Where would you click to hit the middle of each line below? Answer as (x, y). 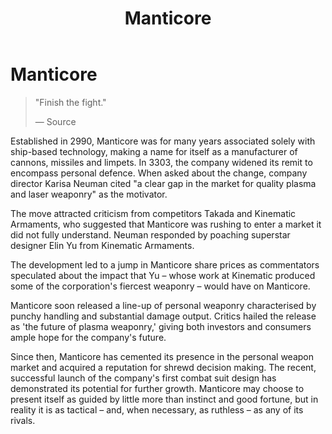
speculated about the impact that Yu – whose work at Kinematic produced (163, 275)
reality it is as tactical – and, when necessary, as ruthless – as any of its (157, 409)
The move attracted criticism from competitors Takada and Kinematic (153, 213)
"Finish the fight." (70, 102)
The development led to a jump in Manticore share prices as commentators (165, 264)
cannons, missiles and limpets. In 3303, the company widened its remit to (161, 162)
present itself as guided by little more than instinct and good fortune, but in (164, 399)
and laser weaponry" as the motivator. (89, 194)
